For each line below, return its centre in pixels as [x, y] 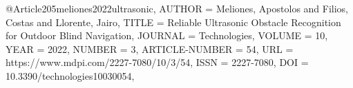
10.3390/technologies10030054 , [70, 75]
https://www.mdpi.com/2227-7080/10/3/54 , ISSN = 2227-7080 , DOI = [157, 62]
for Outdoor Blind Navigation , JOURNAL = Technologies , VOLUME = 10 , [167, 35]
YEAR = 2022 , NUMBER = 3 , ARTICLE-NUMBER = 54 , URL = [150, 48]
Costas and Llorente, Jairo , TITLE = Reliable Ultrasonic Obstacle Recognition [173, 22]
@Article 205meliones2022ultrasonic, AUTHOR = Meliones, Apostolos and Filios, [177, 8]
